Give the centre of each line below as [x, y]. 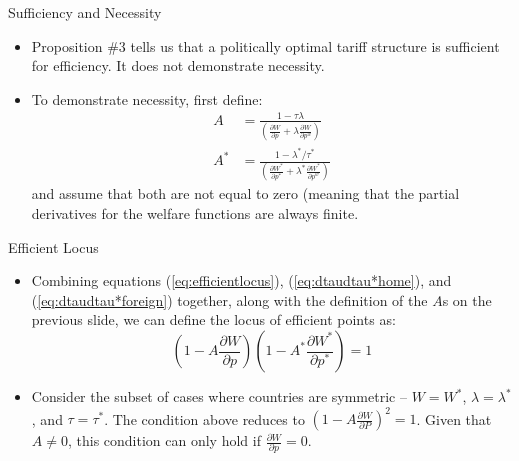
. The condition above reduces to [204, 418]
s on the [467, 299]
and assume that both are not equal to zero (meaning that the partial [245, 193]
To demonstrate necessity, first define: [147, 98]
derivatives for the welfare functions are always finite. [195, 213]
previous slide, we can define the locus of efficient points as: [213, 319]
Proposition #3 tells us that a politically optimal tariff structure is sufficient [265, 45]
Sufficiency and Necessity [85, 12]
